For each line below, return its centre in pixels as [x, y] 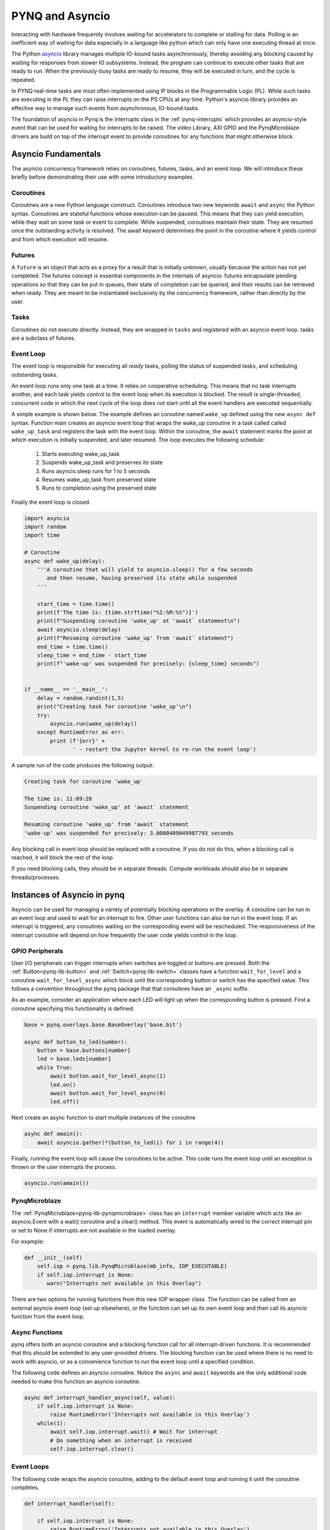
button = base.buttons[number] [84, 1050]
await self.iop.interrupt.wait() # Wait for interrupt [134, 1432]
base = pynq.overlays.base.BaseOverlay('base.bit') [103, 1024]
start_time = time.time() [76, 604]
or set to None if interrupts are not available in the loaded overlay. [94, 1230]
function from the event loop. [48, 1316]
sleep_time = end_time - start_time [92, 655]
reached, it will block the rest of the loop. [63, 857]
